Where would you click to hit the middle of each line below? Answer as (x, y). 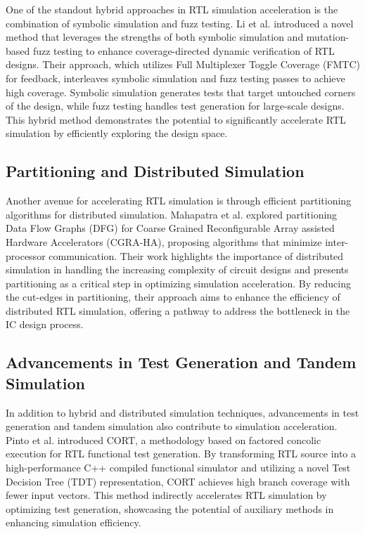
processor (26, 255)
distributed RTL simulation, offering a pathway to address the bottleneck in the (178, 310)
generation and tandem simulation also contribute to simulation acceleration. (172, 426)
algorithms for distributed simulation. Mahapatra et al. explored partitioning (172, 214)
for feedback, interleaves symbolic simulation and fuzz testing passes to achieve (175, 78)
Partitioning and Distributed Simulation (155, 171)
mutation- (328, 37)
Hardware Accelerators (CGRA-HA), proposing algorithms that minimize (164, 241)
